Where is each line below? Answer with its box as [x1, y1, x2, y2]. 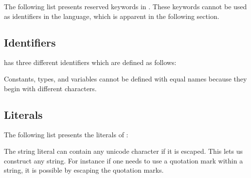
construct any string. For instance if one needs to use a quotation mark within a [4, 155, 243, 165]
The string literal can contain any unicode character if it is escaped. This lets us [4, 146, 243, 156]
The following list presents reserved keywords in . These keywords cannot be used [4, 1, 247, 11]
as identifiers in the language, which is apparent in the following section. [4, 11, 219, 21]
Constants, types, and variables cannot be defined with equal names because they [4, 73, 247, 83]
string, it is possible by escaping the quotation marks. [4, 165, 164, 175]
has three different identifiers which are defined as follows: [4, 57, 177, 67]
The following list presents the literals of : [4, 129, 128, 140]
